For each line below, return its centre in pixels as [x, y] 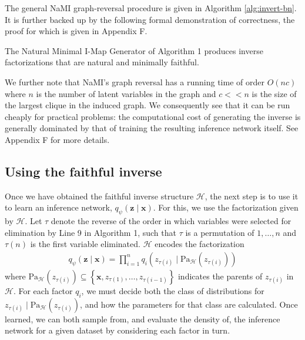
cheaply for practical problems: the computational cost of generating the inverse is [153, 116]
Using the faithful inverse [83, 171]
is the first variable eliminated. [85, 244]
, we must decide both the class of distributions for [173, 290]
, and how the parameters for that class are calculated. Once [189, 304]
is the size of [274, 93]
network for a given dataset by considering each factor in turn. [118, 330]
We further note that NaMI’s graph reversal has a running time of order [135, 81]
